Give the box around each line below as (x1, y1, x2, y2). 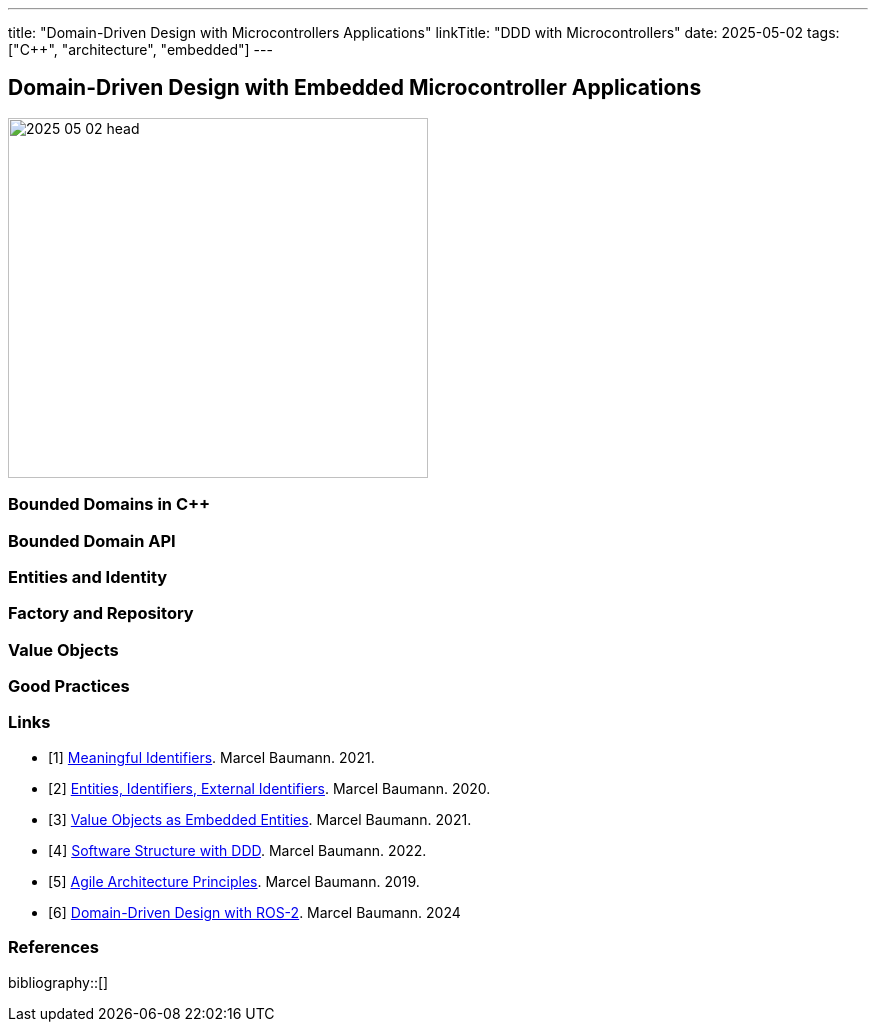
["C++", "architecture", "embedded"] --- (8, 41, 273, 58)
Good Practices (8, 676, 130, 697)
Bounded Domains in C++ (8, 494, 211, 515)
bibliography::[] (8, 973, 109, 991)
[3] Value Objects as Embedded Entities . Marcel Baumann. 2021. (48, 810, 472, 828)
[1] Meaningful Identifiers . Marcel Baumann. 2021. (48, 748, 375, 766)
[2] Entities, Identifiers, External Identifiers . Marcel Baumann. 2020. (48, 779, 491, 797)
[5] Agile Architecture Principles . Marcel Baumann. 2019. (48, 872, 420, 890)
